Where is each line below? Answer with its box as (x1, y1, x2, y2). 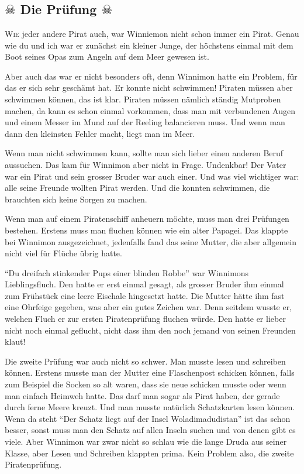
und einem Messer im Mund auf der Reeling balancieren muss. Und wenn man (5, 116, 285, 128)
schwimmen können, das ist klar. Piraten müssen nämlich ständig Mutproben (5, 92, 281, 105)
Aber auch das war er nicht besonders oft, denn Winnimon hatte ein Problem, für (5, 70, 298, 82)
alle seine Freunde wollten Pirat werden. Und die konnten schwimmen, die (5, 181, 270, 194)
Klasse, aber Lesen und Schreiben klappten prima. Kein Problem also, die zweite (5, 446, 294, 459)
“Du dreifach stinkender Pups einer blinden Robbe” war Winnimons (5, 266, 249, 279)
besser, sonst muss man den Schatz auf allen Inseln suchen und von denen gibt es (5, 424, 296, 436)
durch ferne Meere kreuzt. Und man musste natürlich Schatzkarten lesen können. (5, 401, 295, 413)
